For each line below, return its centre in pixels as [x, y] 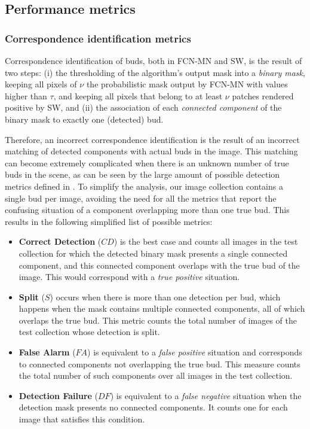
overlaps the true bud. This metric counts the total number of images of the [158, 320]
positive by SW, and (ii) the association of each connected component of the [143, 107]
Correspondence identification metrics [98, 38]
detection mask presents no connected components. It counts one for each [153, 407]
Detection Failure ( [59, 395]
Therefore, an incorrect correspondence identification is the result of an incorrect [152, 139]
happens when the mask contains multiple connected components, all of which [162, 308]
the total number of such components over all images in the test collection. [156, 375]
